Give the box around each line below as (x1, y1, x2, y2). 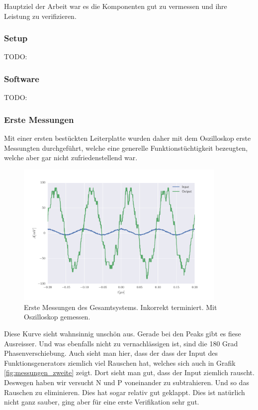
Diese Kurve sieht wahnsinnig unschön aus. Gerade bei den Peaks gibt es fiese (4, 328, 241, 338)
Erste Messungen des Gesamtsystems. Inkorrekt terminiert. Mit (24, 302, 217, 312)
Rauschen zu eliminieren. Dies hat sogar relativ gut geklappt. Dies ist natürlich (4, 387, 245, 397)
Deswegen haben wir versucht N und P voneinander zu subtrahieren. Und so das (4, 377, 249, 387)
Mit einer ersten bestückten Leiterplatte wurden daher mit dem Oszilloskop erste (4, 133, 251, 143)
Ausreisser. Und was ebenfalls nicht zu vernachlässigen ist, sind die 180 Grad (4, 338, 238, 348)
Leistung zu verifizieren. (4, 10, 77, 21)
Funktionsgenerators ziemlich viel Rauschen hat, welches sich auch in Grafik (4, 357, 236, 368)
